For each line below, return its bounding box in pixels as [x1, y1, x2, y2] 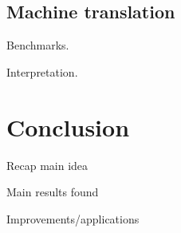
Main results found [6, 184, 99, 200]
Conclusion [6, 110, 130, 143]
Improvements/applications [6, 210, 140, 227]
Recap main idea [6, 156, 89, 173]
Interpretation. [6, 63, 78, 80]
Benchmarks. [6, 37, 69, 53]
